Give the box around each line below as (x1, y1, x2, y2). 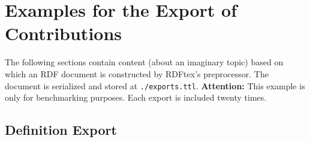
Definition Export (5, 120, 117, 139)
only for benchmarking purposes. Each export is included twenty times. (5, 91, 267, 104)
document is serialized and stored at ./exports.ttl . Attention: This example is (5, 79, 305, 92)
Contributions (5, 21, 122, 46)
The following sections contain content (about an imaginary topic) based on (5, 56, 284, 68)
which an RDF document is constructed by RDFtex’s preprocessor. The (5, 67, 269, 80)
